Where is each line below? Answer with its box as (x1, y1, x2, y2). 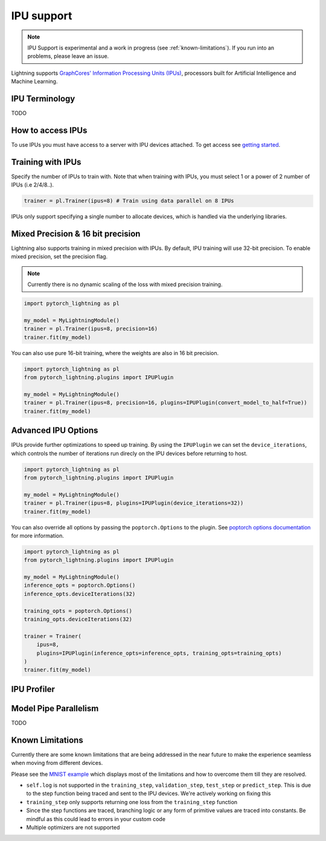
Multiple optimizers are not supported (26, 823, 120, 831)
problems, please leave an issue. (27, 53, 109, 60)
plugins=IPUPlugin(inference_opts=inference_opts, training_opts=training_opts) (36, 650, 282, 656)
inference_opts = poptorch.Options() (24, 582, 136, 589)
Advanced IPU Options (11, 426, 98, 436)
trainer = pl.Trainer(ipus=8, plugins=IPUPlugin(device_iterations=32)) (24, 500, 244, 507)
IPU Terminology (11, 94, 75, 104)
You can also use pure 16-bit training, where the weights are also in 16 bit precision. (11, 349, 219, 356)
